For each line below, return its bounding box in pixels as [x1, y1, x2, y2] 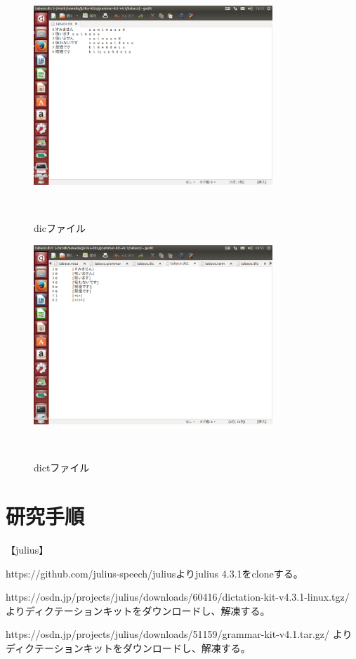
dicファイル [34, 221, 86, 235]
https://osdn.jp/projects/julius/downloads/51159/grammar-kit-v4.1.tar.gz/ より [6, 627, 352, 641]
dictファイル [34, 460, 90, 475]
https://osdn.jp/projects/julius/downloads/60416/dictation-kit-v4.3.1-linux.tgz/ [6, 589, 350, 604]
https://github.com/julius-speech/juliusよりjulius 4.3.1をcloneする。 [6, 566, 303, 580]
